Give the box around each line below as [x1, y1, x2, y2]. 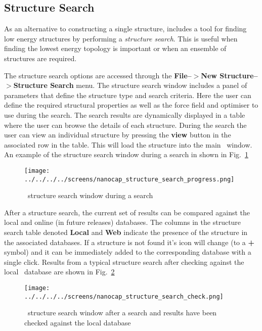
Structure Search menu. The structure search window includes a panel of [13, 80, 247, 90]
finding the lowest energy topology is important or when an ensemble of [4, 43, 227, 54]
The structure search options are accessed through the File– [4, 70, 192, 80]
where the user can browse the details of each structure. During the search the [4, 119, 247, 130]
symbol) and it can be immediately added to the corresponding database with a [4, 247, 251, 257]
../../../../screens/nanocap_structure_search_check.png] [24, 293, 224, 300]
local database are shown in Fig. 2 [4, 266, 115, 277]
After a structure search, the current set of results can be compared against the [4, 207, 250, 217]
